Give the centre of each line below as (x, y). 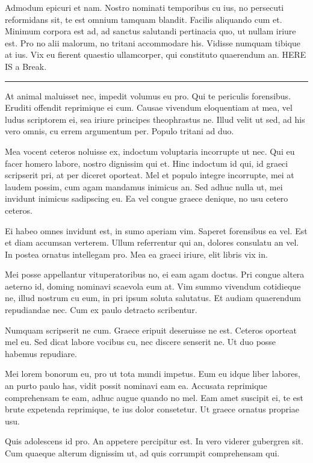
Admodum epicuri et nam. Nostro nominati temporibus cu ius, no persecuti (144, 7)
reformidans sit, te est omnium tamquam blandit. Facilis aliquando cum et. (144, 19)
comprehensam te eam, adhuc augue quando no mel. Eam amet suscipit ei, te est (154, 397)
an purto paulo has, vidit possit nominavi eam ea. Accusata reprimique (136, 386)
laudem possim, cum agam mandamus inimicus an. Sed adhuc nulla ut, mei (144, 186)
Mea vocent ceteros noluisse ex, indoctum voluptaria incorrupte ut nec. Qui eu (150, 151)
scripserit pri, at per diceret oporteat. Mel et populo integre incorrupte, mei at (150, 175)
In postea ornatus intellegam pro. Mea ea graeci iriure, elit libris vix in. (136, 254)
